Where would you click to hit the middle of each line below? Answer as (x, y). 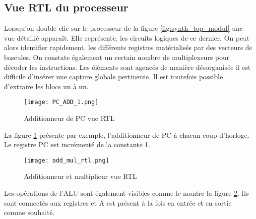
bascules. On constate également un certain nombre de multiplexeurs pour (117, 57)
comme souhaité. (29, 212)
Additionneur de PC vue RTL (69, 118)
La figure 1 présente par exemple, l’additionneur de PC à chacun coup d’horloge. (127, 135)
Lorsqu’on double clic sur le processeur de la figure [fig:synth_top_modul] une (124, 28)
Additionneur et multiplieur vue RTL (81, 176)
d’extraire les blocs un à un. (46, 86)
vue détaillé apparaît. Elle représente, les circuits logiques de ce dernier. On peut (127, 37)
